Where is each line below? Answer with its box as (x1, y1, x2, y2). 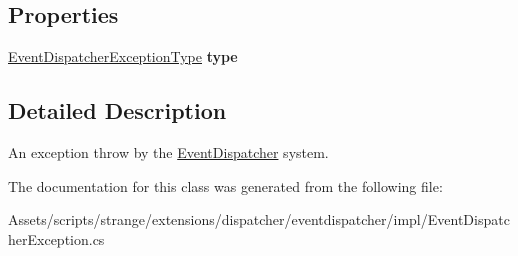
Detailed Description (8, 95, 227, 126)
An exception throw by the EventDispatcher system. (8, 142, 329, 162)
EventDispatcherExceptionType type (8, 46, 238, 67)
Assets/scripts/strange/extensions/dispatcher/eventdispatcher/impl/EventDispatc (8, 209, 510, 230)
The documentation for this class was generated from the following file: (8, 175, 443, 196)
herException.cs (8, 228, 105, 249)
